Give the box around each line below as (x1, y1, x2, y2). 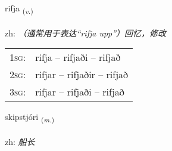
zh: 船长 (5, 135, 35, 148)
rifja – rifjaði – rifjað (35, 50, 121, 64)
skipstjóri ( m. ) (5, 110, 55, 125)
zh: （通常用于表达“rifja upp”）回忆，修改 (5, 26, 167, 39)
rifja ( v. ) (5, 2, 33, 16)
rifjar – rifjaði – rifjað (35, 85, 124, 99)
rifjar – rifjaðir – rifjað (35, 67, 129, 82)
